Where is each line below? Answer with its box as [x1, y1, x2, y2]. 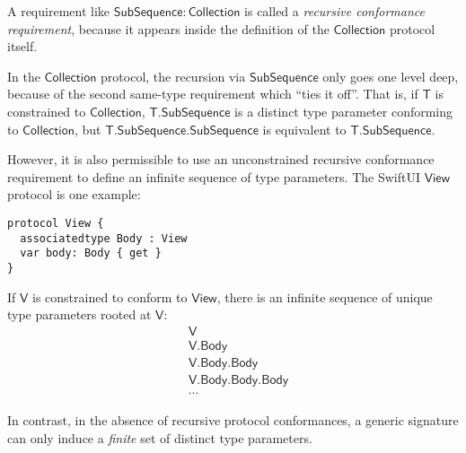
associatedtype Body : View [20, 231, 188, 245]
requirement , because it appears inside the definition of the [7, 19, 330, 38]
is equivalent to [262, 119, 347, 138]
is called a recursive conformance [244, 2, 425, 20]
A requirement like [7, 2, 110, 20]
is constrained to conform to [32, 287, 188, 306]
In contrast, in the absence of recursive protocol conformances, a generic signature [7, 410, 459, 429]
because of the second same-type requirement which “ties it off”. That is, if [7, 84, 418, 103]
